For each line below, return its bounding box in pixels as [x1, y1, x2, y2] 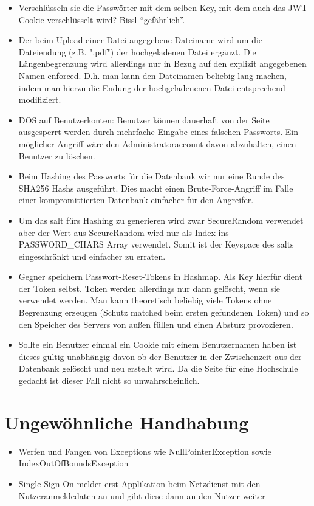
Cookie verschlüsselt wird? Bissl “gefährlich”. [18, 13, 185, 26]
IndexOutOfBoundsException [18, 457, 129, 470]
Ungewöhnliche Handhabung [4, 409, 249, 434]
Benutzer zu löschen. [18, 149, 95, 162]
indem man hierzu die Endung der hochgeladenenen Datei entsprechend [18, 81, 285, 94]
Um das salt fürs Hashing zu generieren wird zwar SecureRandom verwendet [18, 213, 304, 226]
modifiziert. [18, 93, 61, 106]
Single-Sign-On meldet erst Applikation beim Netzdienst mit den [18, 477, 261, 490]
